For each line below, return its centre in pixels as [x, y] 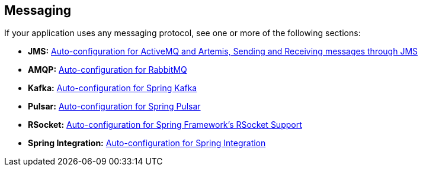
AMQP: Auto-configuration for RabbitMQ [108, 70]
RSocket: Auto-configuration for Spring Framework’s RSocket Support [165, 125]
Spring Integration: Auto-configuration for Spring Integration [147, 143]
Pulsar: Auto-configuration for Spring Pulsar [114, 107]
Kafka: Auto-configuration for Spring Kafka [113, 88]
